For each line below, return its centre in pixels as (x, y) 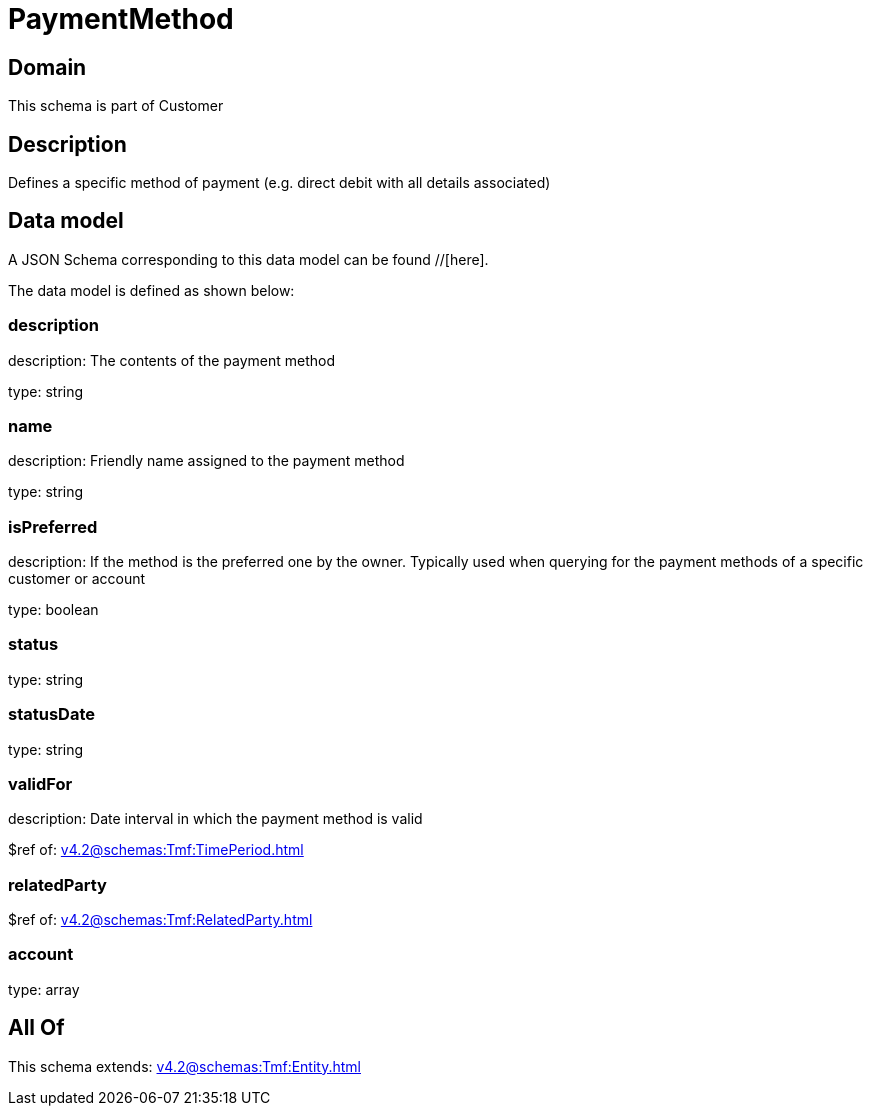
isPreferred (53, 526)
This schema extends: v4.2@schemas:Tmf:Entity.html (184, 1066)
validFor (40, 783)
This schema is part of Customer (116, 106)
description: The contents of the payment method (171, 360)
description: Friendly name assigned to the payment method (206, 461)
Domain (47, 67)
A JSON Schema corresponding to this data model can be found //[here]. (248, 259)
